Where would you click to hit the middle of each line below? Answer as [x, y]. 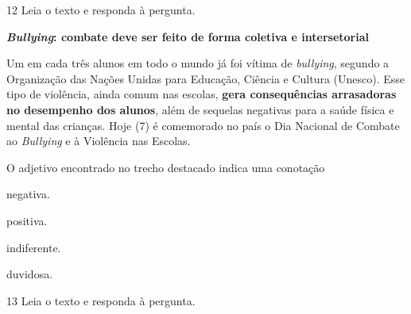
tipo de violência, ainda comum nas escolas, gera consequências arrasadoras [202, 94]
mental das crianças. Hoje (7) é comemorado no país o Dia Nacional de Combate [203, 125]
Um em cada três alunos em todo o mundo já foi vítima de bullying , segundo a [198, 63]
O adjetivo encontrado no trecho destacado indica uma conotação [166, 167]
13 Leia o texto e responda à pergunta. [101, 300]
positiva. [27, 220]
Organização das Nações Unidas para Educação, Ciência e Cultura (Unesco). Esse [206, 78]
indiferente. [34, 247]
